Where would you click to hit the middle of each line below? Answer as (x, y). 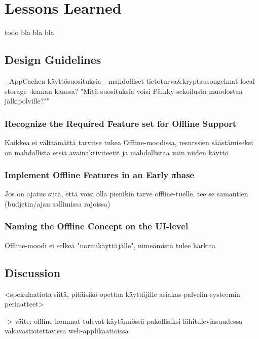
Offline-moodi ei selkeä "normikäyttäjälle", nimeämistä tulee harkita (110, 245)
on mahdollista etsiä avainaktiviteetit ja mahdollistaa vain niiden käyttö (117, 152)
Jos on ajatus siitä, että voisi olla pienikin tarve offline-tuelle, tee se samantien (126, 194)
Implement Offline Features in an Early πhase (100, 175)
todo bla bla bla (29, 32)
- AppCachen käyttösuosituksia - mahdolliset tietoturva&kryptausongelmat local (130, 80)
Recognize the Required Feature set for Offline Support (121, 123)
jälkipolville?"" (27, 101)
